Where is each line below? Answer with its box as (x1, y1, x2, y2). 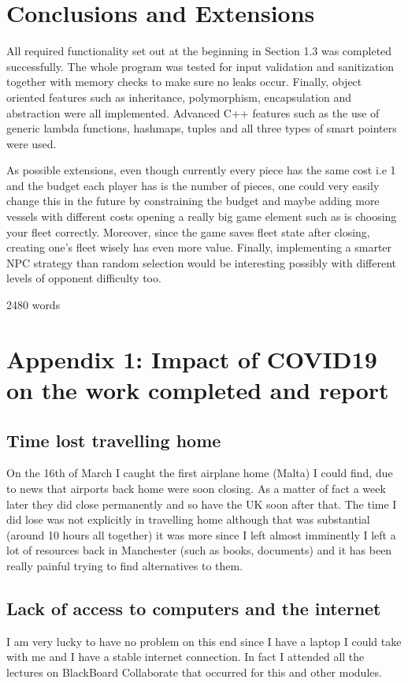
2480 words (6, 297, 61, 313)
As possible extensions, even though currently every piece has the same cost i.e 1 (6, 162, 396, 178)
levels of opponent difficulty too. (6, 270, 161, 286)
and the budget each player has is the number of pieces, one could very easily (6, 177, 380, 193)
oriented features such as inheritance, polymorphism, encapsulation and (6, 88, 352, 105)
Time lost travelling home (6, 427, 221, 452)
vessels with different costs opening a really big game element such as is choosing (6, 208, 397, 225)
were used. (6, 135, 57, 151)
